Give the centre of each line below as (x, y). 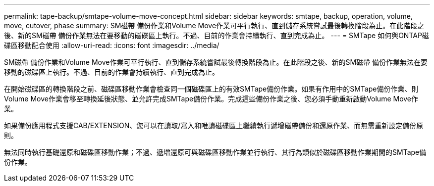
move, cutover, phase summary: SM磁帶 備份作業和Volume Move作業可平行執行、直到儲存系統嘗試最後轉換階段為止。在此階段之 (214, 25)
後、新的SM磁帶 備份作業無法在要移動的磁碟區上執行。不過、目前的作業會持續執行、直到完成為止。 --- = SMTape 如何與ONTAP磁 (217, 35)
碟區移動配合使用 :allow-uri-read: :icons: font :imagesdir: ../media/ (112, 45)
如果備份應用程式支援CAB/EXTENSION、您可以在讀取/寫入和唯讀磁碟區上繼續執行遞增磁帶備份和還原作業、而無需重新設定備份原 (214, 125)
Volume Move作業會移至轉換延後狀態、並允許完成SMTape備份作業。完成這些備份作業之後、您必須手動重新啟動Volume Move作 (211, 99)
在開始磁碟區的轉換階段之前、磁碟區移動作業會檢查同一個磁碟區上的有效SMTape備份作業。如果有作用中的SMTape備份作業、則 (211, 89)
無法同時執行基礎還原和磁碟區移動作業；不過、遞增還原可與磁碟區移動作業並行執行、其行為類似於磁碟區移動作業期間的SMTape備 (215, 152)
